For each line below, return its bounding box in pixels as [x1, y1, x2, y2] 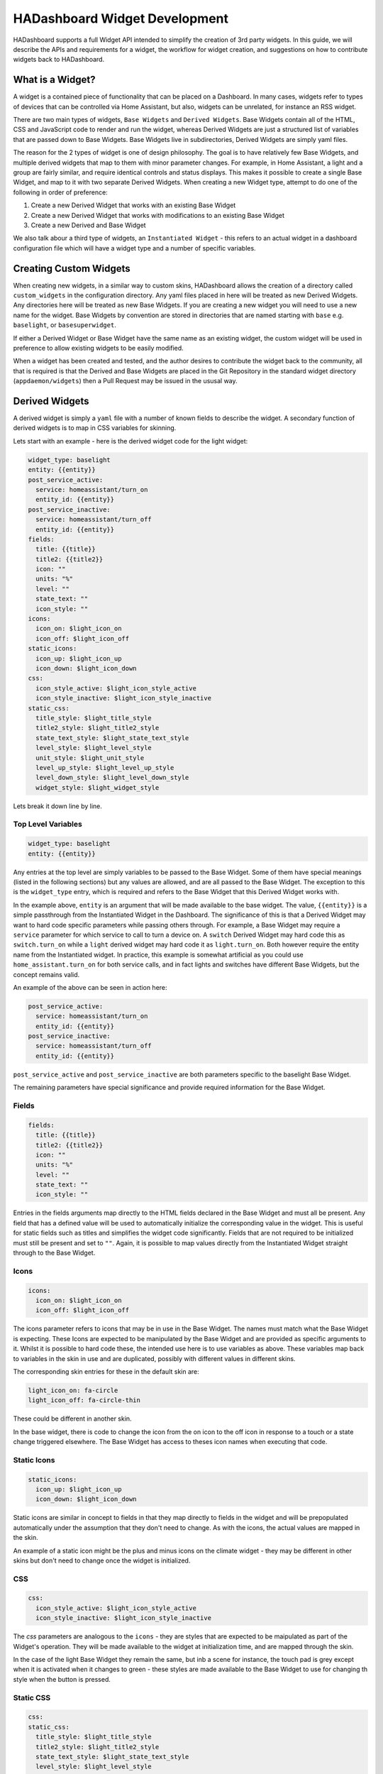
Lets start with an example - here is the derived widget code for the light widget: [13, 436, 248, 445]
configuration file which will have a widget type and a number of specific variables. [13, 243, 256, 252]
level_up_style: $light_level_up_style [35, 764, 174, 771]
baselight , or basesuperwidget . [13, 321, 116, 329]
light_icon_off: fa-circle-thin [28, 1396, 141, 1404]
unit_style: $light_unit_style [35, 754, 145, 762]
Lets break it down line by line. [13, 802, 103, 810]
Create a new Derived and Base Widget [30, 221, 146, 229]
